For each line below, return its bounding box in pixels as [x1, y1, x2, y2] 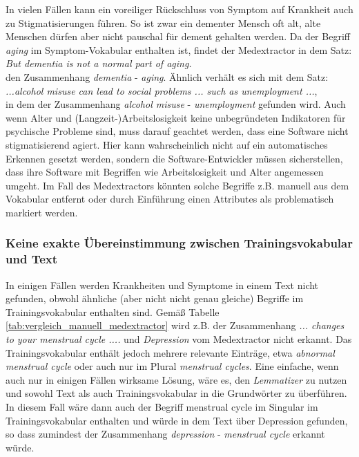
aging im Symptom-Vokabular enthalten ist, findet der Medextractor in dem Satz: [6, 42, 352, 57]
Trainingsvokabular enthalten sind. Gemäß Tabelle [6, 304, 220, 319]
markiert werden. [6, 205, 78, 219]
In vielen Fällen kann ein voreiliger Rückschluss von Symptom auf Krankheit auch [6, 2, 353, 16]
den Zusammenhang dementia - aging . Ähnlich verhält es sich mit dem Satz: [6, 69, 329, 84]
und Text [6, 250, 58, 268]
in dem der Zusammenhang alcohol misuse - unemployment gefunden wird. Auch [6, 97, 346, 111]
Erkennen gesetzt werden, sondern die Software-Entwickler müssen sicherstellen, [6, 151, 343, 165]
